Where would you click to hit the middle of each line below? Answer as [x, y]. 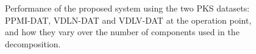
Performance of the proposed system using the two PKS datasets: [127, 8]
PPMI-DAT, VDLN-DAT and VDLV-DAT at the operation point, [128, 20]
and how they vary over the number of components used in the [122, 32]
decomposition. [33, 43]
